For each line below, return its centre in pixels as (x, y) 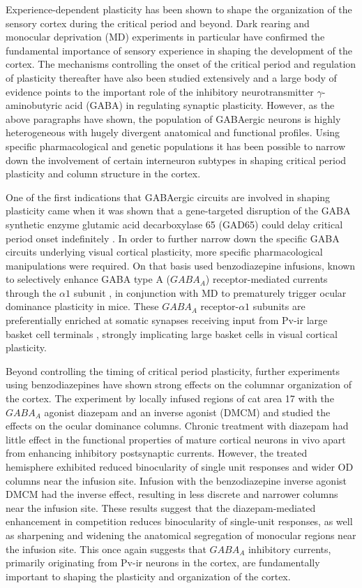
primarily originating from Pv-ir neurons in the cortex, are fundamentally (163, 563)
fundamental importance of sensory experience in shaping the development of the (179, 50)
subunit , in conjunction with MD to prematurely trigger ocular (210, 292)
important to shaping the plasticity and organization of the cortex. (148, 576)
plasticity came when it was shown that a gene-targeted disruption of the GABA (178, 211)
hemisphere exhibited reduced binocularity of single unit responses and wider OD (180, 466)
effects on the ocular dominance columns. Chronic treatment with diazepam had (177, 426)
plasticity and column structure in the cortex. (103, 174)
